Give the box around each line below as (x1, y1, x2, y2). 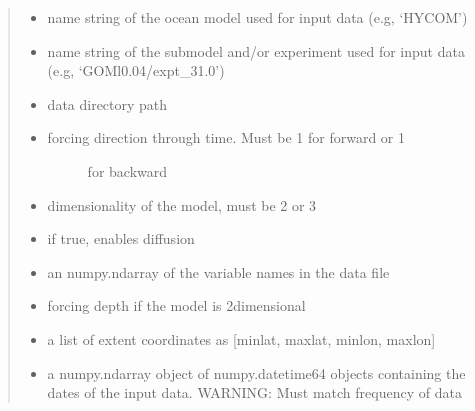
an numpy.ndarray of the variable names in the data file (47, 261, 390, 282)
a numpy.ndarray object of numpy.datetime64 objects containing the (47, 362, 466, 383)
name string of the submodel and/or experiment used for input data (47, 40, 465, 61)
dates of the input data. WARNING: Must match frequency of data (47, 382, 462, 403)
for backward (87, 160, 168, 181)
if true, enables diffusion (47, 228, 195, 249)
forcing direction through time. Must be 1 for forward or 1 (47, 127, 405, 148)
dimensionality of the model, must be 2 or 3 (47, 194, 317, 215)
